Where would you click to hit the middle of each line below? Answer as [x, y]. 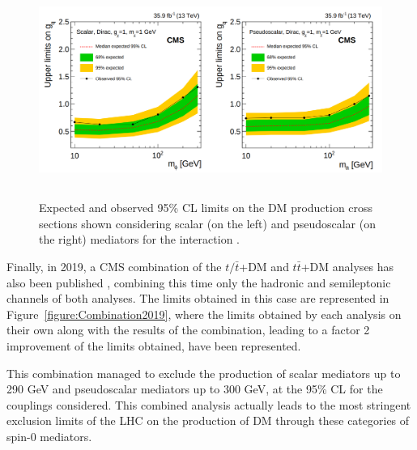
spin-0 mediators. [49, 436]
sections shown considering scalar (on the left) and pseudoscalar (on [207, 223]
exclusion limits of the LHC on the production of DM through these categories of [208, 420]
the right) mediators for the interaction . [139, 239]
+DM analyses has [347, 266]
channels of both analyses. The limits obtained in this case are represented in [198, 298]
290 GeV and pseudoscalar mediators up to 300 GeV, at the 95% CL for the [195, 389]
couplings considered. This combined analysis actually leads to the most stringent [209, 404]
